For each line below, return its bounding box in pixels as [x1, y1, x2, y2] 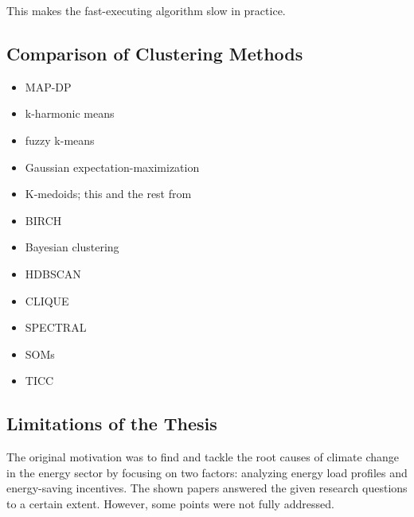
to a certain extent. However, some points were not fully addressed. [6, 495, 334, 511]
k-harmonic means [25, 105, 115, 122]
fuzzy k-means [25, 131, 95, 148]
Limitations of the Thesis [6, 411, 217, 436]
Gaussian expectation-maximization [25, 158, 200, 175]
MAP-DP [25, 78, 72, 95]
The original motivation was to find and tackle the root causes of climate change [6, 449, 399, 465]
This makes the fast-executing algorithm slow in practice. [6, 2, 286, 18]
